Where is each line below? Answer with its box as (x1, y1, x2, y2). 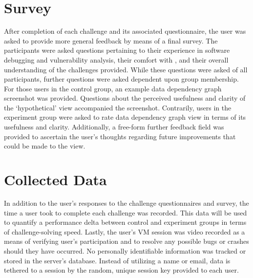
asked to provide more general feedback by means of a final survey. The (4, 35, 218, 45)
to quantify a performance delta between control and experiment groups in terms (4, 217, 247, 227)
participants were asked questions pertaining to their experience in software (4, 45, 230, 55)
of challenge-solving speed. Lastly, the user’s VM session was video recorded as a (4, 226, 245, 236)
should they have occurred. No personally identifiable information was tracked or (4, 245, 246, 256)
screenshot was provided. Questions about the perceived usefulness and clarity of (4, 93, 246, 103)
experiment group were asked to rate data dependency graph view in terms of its (4, 112, 246, 122)
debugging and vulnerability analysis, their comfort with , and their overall (4, 54, 229, 64)
